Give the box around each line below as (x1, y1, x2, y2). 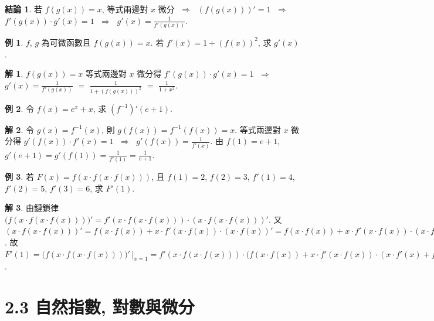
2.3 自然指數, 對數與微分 (5, 295, 195, 319)
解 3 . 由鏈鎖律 (5, 202, 59, 214)
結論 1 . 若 (5, 3, 42, 15)
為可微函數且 (41, 36, 91, 48)
